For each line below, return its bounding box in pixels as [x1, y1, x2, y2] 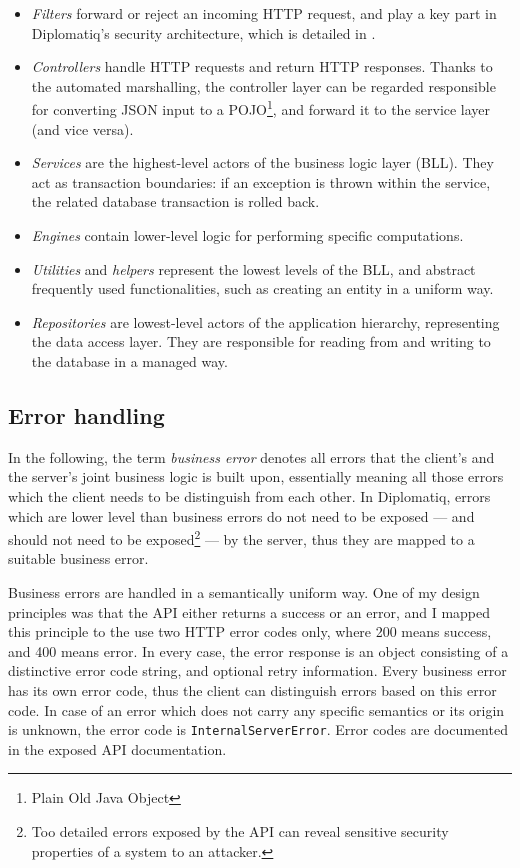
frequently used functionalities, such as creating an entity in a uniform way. [31, 278, 494, 299]
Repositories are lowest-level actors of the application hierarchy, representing [31, 311, 500, 332]
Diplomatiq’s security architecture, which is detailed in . [31, 22, 376, 43]
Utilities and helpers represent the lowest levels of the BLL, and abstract [31, 258, 476, 279]
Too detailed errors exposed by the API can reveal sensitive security [31, 820, 449, 841]
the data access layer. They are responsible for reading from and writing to [31, 331, 491, 352]
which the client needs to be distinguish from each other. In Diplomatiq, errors [8, 485, 491, 506]
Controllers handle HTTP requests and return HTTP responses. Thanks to [31, 56, 493, 77]
